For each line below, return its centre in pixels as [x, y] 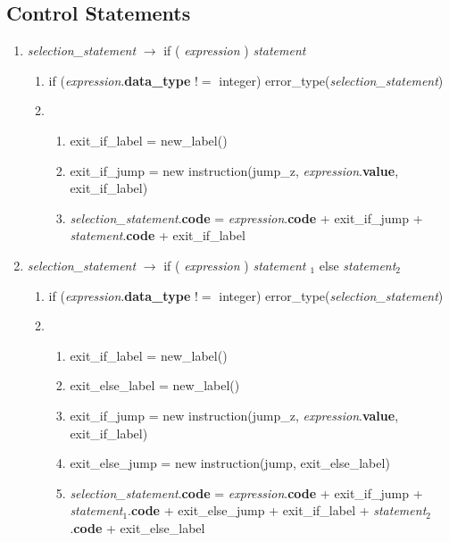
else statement [358, 265]
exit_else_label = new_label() [155, 385]
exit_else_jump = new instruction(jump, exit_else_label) [230, 463]
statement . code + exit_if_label [158, 235]
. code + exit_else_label [137, 527]
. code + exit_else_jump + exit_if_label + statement [277, 510]
